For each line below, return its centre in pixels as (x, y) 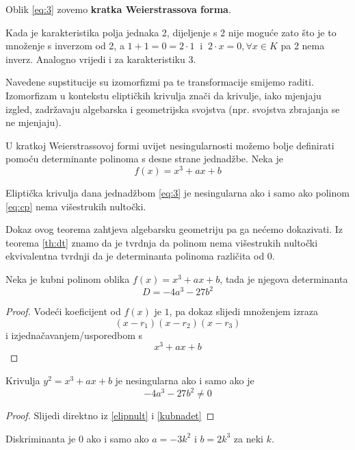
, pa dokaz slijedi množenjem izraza (244, 311)
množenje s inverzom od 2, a (65, 46)
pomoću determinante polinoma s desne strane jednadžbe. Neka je (144, 159)
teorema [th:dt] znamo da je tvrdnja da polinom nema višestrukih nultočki (162, 242)
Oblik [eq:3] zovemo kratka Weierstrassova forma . (118, 9)
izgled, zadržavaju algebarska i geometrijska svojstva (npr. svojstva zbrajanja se (173, 109)
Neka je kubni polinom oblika (68, 278)
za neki (248, 438)
